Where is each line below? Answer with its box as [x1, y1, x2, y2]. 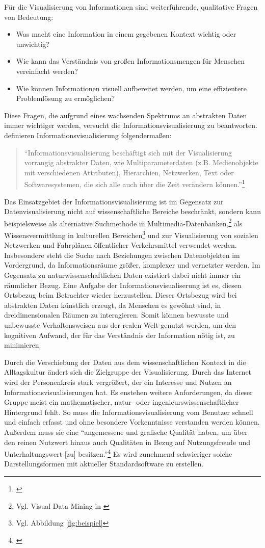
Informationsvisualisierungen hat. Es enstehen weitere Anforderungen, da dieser [4, 386, 253, 397]
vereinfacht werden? [16, 65, 78, 76]
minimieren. [4, 340, 41, 350]
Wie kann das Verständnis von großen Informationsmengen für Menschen [16, 56, 245, 66]
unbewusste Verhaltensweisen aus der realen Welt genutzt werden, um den [4, 320, 236, 330]
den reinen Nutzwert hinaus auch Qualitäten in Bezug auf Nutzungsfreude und [4, 436, 251, 447]
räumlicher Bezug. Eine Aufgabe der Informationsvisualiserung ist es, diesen [4, 279, 242, 290]
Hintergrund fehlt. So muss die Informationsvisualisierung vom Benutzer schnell [4, 406, 253, 417]
